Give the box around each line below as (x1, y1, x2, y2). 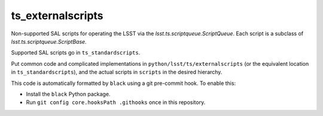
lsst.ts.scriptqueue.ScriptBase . (11, 38, 87, 45)
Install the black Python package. (26, 90, 111, 97)
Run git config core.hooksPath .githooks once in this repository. (26, 99, 206, 106)
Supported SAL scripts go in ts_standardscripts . (11, 49, 141, 56)
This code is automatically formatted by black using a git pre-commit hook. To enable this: (11, 80, 236, 87)
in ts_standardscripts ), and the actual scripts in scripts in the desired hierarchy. (11, 69, 223, 76)
